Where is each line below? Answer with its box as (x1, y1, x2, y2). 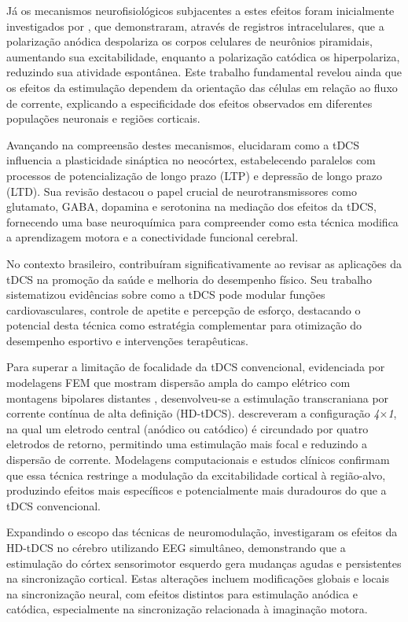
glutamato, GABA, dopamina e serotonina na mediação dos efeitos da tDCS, (6, 198, 377, 215)
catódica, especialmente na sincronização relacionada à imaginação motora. (6, 601, 368, 617)
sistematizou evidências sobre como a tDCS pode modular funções (6, 286, 325, 303)
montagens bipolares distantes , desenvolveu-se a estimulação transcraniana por (6, 389, 389, 406)
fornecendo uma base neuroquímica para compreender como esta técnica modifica (6, 213, 399, 230)
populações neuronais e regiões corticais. (6, 110, 200, 127)
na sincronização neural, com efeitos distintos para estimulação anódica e (6, 585, 358, 602)
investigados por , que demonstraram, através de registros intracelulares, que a (6, 17, 384, 34)
